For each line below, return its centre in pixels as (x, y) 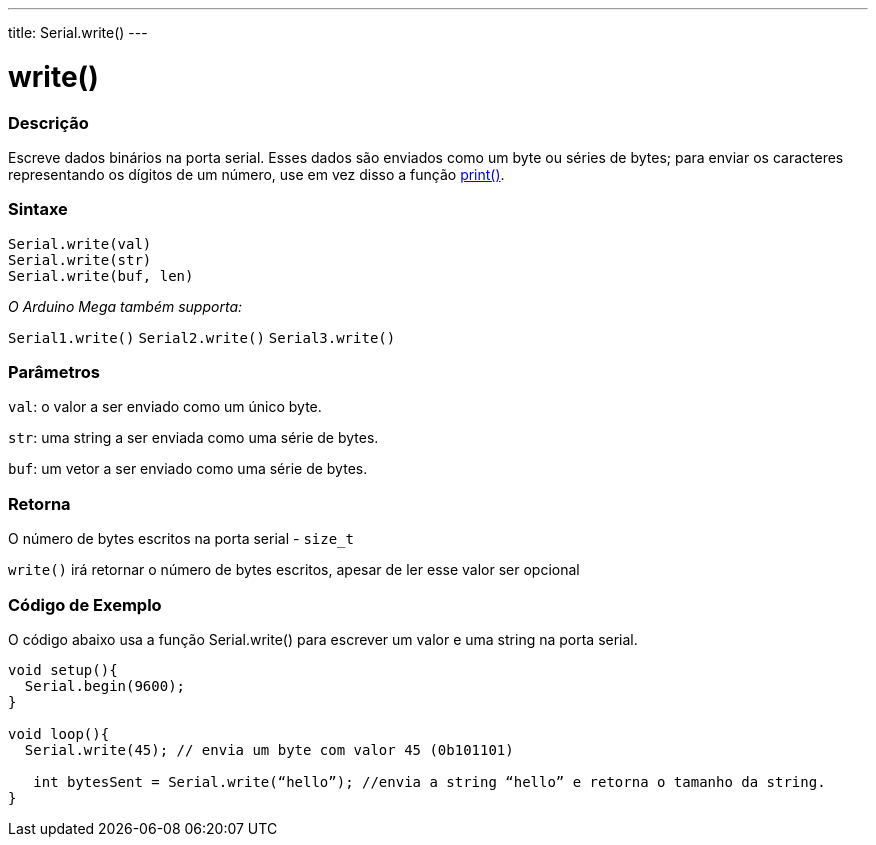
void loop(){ (59, 733)
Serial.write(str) (80, 259)
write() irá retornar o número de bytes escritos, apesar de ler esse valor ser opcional (294, 570)
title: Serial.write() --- (78, 32)
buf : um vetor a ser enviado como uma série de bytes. (188, 469)
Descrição (48, 122)
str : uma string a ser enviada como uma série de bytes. (193, 438)
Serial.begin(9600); (105, 685)
